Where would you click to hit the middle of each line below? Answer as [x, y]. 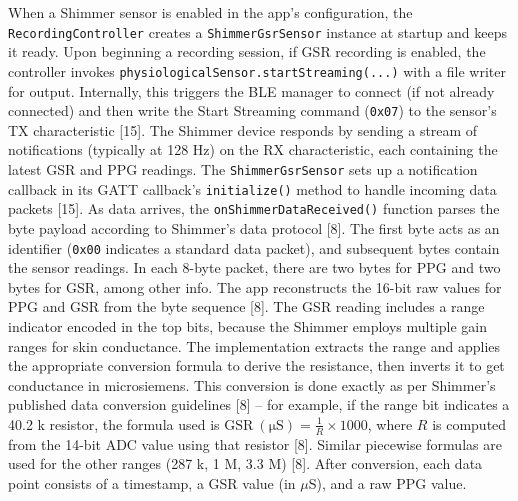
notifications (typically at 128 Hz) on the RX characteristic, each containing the [253, 149]
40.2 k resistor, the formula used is [114, 423]
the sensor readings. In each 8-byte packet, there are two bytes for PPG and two [254, 267]
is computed [469, 423]
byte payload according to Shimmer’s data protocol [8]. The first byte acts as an [254, 227]
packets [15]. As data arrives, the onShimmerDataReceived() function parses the [254, 208]
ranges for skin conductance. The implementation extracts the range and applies [254, 345]
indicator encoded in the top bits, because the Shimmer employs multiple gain [248, 325]
